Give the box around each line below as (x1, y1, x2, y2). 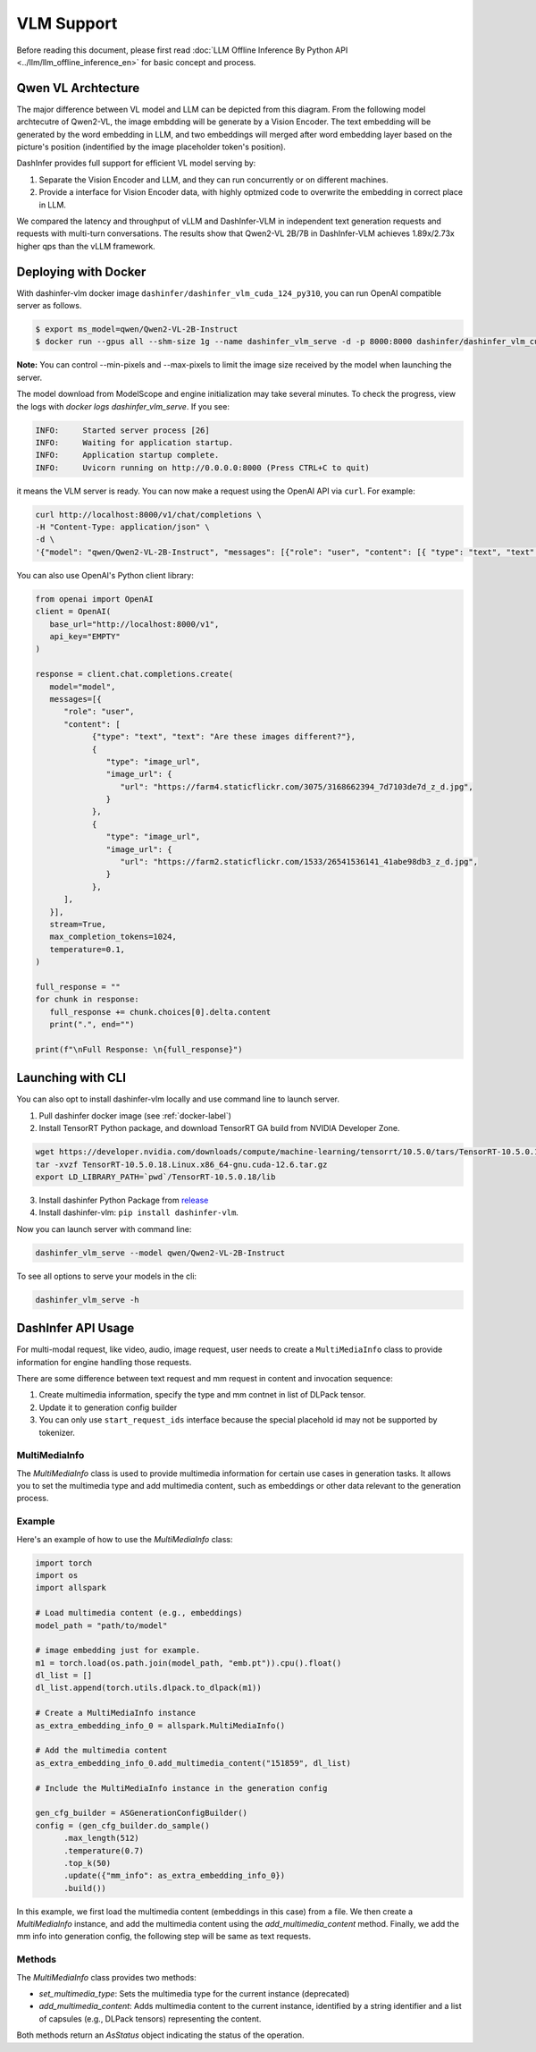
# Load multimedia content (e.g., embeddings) (35, 1608, 243, 1618)
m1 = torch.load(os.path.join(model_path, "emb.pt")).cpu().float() (35, 1658, 342, 1668)
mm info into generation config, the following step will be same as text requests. (16, 1931, 312, 1942)
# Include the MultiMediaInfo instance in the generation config (35, 1783, 328, 1793)
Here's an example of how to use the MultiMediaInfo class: (16, 1533, 233, 1544)
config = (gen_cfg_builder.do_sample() (35, 1820, 210, 1830)
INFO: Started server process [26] (35, 425, 210, 435)
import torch (35, 1558, 93, 1568)
